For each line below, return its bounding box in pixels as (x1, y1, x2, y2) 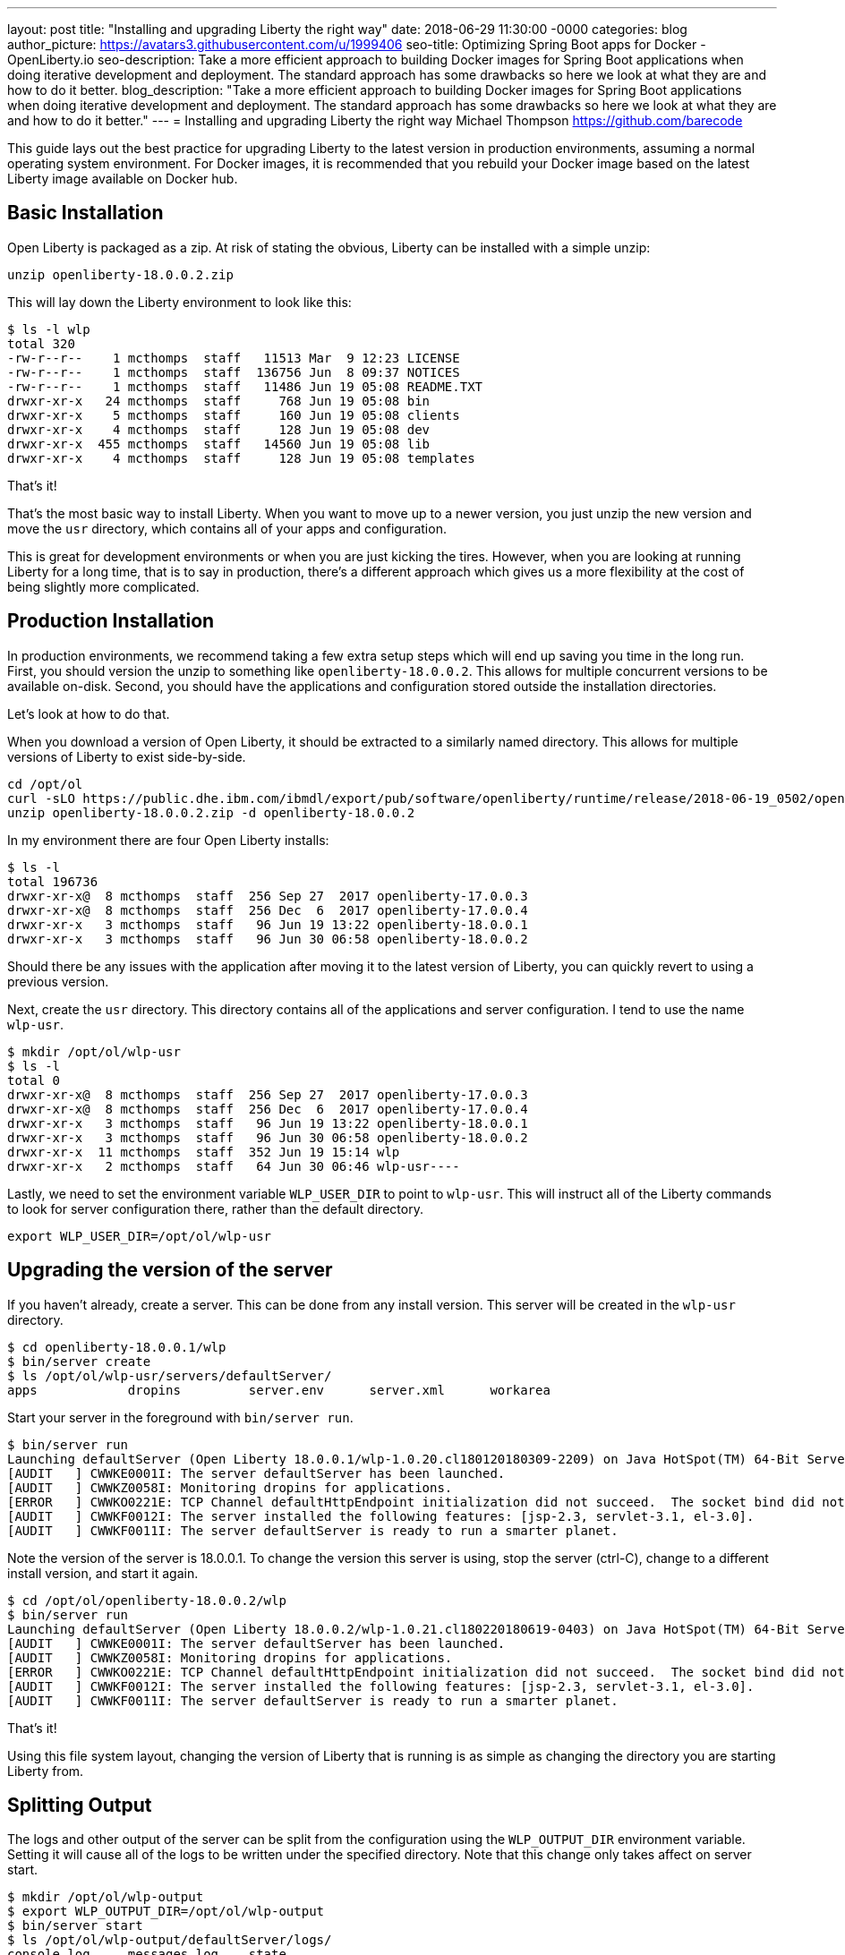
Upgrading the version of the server (7, 1259, 333, 1282)
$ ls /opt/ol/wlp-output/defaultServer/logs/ (7, 1933, 332, 1948)
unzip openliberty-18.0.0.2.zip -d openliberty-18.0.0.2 (7, 805, 415, 820)
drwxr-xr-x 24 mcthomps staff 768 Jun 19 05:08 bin (7, 393, 431, 408)
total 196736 (7, 874, 98, 889)
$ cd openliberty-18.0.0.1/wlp (7, 1339, 226, 1354)
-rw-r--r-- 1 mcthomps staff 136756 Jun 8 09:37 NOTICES (7, 364, 460, 380)
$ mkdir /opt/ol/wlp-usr (7, 1044, 181, 1059)
